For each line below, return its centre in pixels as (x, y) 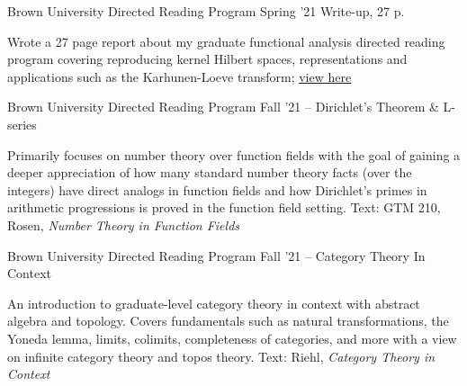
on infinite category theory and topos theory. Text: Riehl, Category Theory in (221, 356)
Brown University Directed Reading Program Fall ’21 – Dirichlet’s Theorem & (223, 107)
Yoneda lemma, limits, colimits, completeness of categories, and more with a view (232, 338)
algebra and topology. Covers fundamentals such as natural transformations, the (228, 321)
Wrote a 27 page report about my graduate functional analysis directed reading (226, 41)
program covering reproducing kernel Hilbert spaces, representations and (207, 59)
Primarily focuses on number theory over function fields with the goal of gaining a (234, 154)
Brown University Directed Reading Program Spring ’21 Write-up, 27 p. (206, 11)
